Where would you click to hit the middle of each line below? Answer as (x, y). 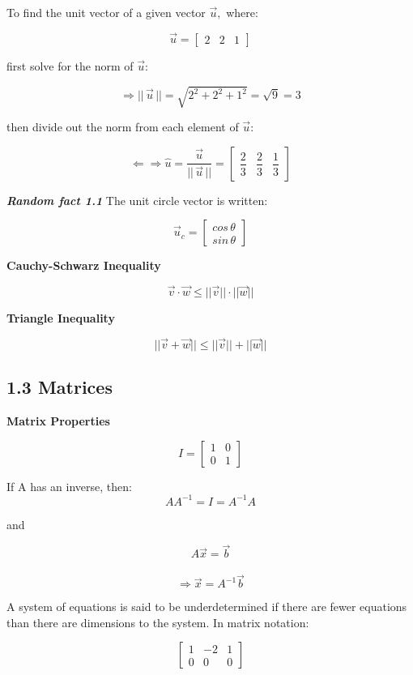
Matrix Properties (58, 420)
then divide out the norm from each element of (123, 126)
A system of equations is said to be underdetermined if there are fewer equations (207, 607)
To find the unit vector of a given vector (106, 12)
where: (242, 12)
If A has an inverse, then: (69, 486)
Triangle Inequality (61, 317)
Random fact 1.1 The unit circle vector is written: (137, 200)
